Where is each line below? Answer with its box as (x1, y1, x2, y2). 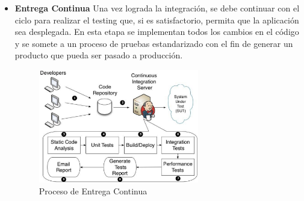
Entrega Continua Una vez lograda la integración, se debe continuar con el (14, 2, 300, 14)
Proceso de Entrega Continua (39, 184, 147, 197)
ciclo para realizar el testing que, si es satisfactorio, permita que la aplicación (14, 13, 299, 26)
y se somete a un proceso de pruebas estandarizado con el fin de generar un (14, 37, 293, 49)
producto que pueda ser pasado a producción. (14, 49, 183, 61)
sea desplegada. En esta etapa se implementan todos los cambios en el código (14, 25, 299, 38)
